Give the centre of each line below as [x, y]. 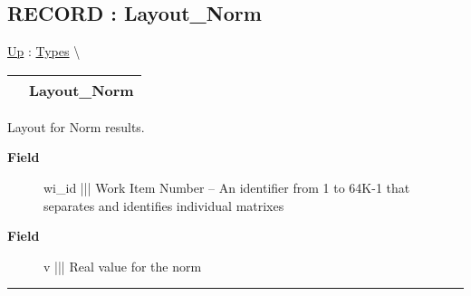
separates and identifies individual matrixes [164, 205]
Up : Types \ [44, 51]
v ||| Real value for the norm [123, 266]
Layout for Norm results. [76, 126]
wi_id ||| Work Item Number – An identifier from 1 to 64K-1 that [227, 187]
